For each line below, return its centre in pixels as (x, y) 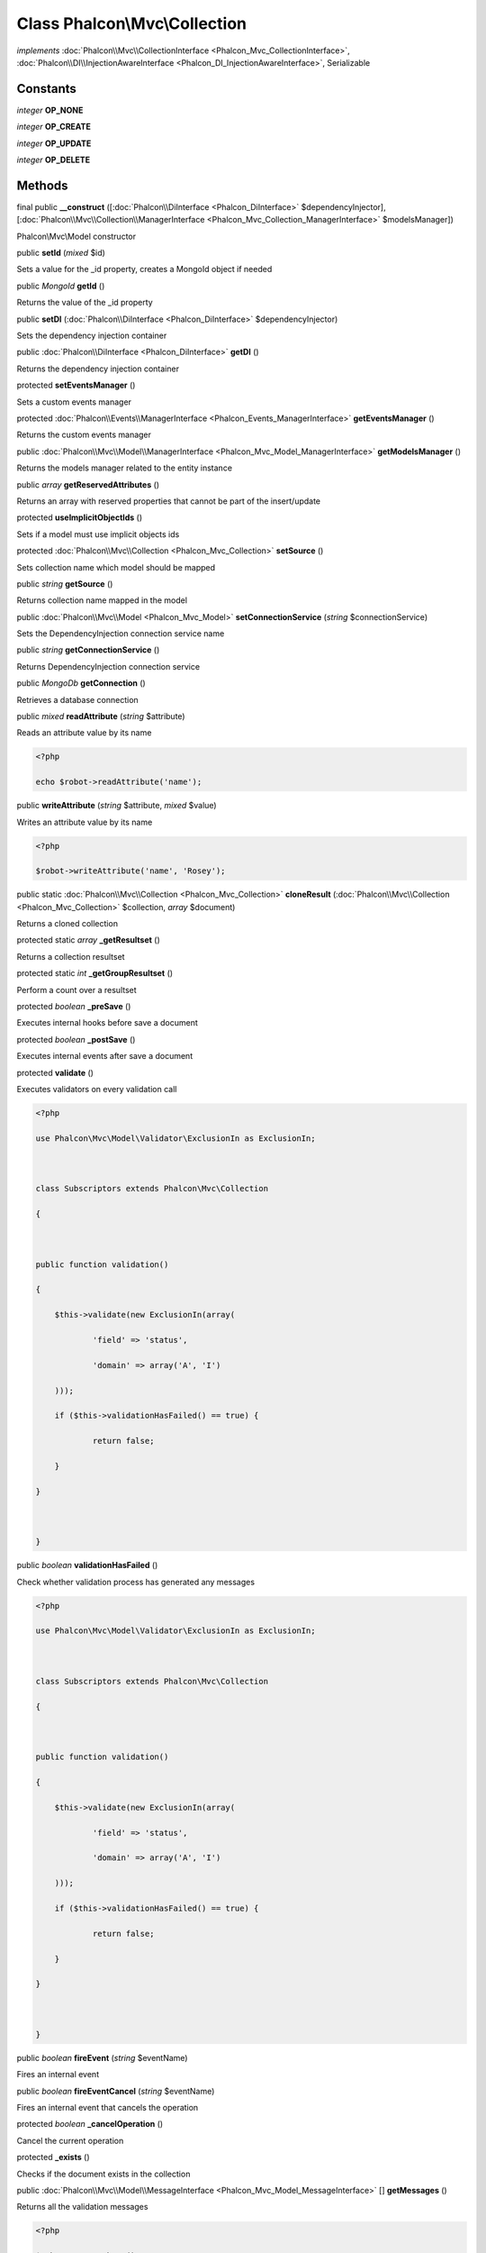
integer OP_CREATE (54, 127)
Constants (46, 89)
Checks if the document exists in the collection (103, 2174)
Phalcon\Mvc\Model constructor (76, 236)
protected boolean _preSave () (74, 1007)
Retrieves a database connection (77, 699)
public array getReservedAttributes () (88, 484)
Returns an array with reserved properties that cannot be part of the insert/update (169, 501)
